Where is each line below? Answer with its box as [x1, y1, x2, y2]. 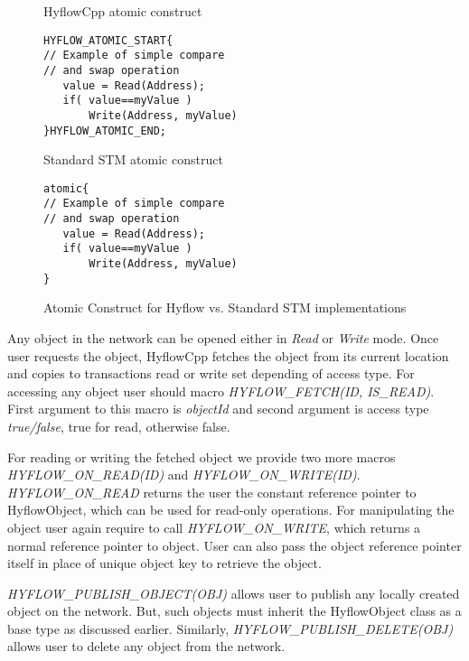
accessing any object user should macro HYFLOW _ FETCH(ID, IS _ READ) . [7, 381, 435, 400]
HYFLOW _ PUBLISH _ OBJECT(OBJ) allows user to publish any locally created [7, 583, 460, 602]
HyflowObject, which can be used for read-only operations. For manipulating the [7, 500, 455, 519]
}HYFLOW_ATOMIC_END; [43, 124, 167, 137]
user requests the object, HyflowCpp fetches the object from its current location [7, 346, 449, 365]
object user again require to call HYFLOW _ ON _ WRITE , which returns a [7, 517, 421, 536]
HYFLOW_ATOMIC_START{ [43, 33, 174, 47]
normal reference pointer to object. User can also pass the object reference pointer [7, 535, 462, 554]
